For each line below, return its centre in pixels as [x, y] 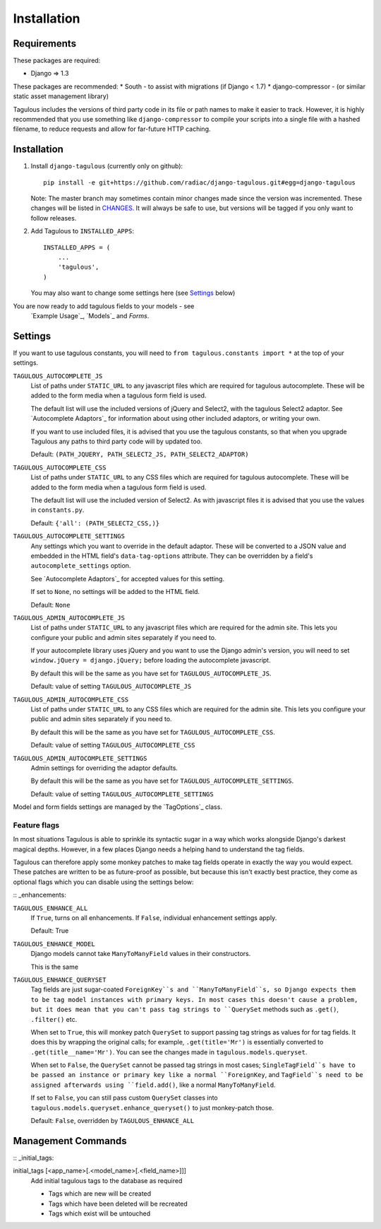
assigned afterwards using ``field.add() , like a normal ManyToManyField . [153, 1085]
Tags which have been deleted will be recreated [118, 1204]
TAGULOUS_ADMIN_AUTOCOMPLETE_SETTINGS [80, 758]
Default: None [50, 605]
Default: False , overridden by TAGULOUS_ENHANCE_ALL [113, 1121]
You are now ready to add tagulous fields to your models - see [104, 306]
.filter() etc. [54, 1019]
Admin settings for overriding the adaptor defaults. [104, 768]
